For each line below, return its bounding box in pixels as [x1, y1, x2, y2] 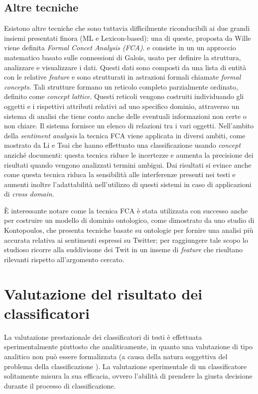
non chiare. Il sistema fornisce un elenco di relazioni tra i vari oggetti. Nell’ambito [4, 120, 254, 131]
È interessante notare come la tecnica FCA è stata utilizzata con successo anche [4, 205, 248, 215]
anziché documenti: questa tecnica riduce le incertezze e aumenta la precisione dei [4, 149, 254, 160]
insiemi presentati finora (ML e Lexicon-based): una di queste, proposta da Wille [4, 32, 251, 43]
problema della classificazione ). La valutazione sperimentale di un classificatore [4, 361, 247, 371]
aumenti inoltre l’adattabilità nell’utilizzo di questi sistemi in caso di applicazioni [4, 179, 252, 189]
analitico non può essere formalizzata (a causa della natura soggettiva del [4, 351, 228, 361]
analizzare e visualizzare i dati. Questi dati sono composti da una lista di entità [4, 62, 247, 72]
